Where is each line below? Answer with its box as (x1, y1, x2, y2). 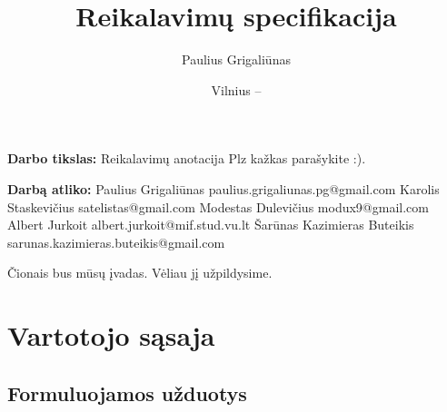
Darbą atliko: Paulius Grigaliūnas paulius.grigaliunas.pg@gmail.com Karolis (7, 179, 440, 198)
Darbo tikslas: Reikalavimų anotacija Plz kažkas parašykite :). (7, 149, 366, 168)
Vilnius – (211, 80, 262, 99)
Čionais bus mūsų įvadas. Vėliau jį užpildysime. (7, 263, 273, 282)
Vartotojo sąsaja (7, 317, 215, 354)
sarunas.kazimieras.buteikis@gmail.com (7, 232, 225, 251)
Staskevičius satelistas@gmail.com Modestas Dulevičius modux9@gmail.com (7, 197, 429, 216)
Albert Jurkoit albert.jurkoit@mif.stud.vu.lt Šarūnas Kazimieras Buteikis (7, 215, 414, 234)
